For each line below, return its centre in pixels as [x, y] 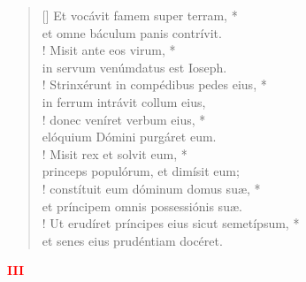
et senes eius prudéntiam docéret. [132, 240]
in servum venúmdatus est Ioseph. [134, 67]
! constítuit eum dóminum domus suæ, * [151, 188]
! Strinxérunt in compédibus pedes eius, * [154, 84]
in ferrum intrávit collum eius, [124, 101]
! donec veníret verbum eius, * [124, 119]
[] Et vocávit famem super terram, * [140, 15]
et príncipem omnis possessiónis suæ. [142, 206]
